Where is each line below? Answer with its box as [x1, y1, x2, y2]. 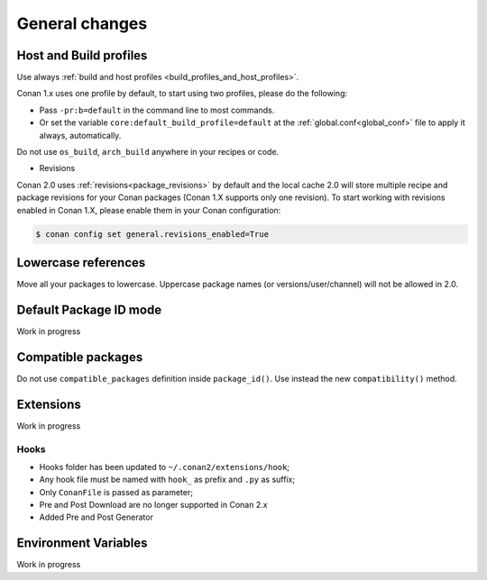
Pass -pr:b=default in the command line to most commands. [39, 104, 275, 115]
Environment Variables [16, 536, 148, 551]
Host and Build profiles [16, 48, 148, 63]
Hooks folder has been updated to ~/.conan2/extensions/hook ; [39, 461, 290, 472]
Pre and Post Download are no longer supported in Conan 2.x [39, 500, 268, 511]
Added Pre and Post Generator [39, 512, 153, 522]
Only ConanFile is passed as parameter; [39, 486, 194, 497]
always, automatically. [39, 130, 122, 140]
